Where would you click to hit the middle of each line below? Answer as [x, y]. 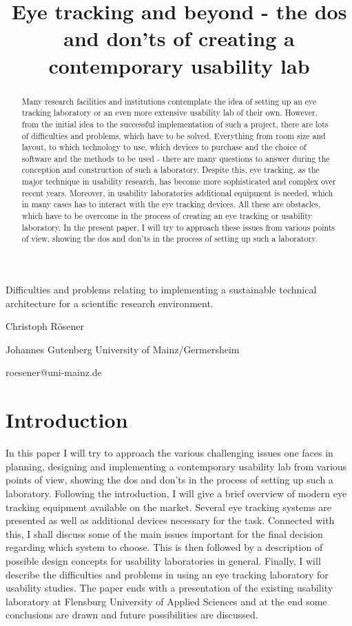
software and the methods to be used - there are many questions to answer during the [176, 158]
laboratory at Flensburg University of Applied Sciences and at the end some [166, 601]
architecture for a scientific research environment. [110, 303]
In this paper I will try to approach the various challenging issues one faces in [169, 453]
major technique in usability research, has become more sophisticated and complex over [179, 181]
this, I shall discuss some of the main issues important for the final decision [164, 533]
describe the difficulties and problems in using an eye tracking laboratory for [167, 574]
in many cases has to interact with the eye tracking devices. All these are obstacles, [171, 204]
